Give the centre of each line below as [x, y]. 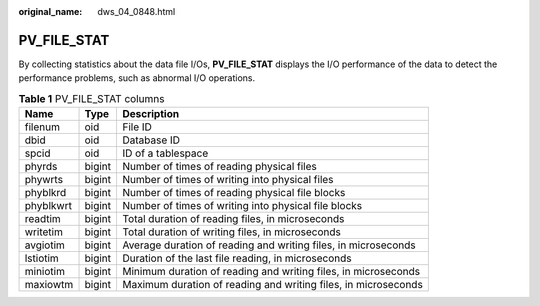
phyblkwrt [48, 206]
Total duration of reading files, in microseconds [233, 219]
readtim [43, 219]
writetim [44, 232]
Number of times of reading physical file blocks [233, 193]
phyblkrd [45, 193]
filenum [42, 127]
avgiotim [44, 245]
